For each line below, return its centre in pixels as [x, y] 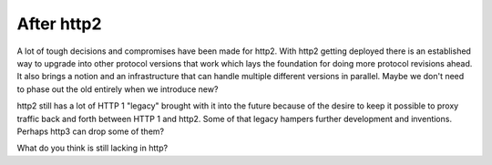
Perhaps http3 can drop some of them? [90, 131]
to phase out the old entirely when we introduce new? [118, 89]
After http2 [59, 24]
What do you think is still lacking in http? [92, 148]
